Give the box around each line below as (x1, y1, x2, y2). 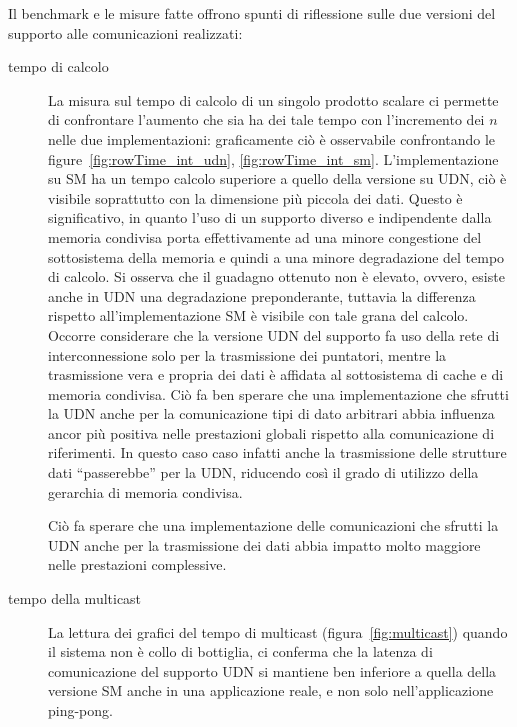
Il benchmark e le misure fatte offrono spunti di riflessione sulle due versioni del (8, 3, 496, 23)
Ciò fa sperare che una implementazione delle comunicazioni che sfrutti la (48, 515, 499, 536)
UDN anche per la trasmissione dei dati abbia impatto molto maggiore (48, 534, 481, 555)
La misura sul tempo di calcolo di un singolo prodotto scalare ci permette (48, 89, 499, 110)
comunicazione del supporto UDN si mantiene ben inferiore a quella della (48, 660, 497, 681)
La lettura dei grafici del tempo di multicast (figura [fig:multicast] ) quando (48, 621, 508, 642)
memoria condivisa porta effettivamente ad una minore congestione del (48, 226, 482, 247)
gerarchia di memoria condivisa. (48, 481, 243, 502)
